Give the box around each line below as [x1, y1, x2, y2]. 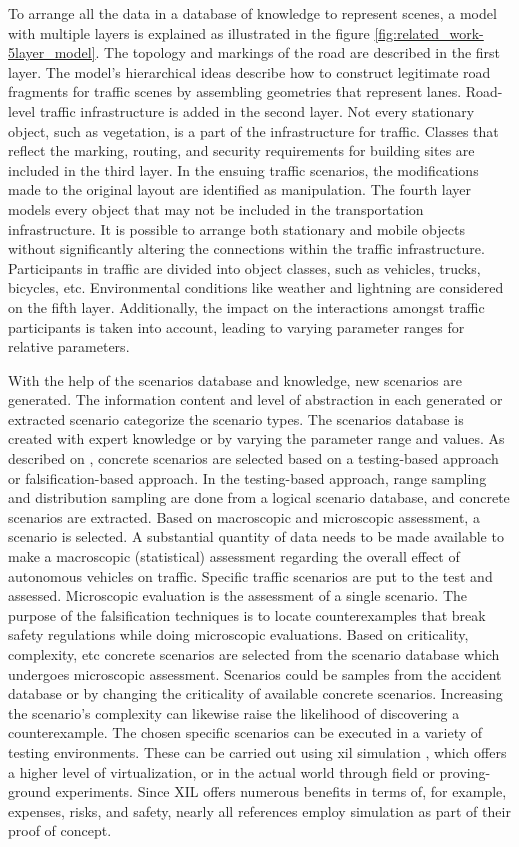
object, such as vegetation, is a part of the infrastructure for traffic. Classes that [8, 120, 499, 141]
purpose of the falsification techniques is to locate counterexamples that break [8, 604, 486, 625]
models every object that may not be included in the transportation [8, 198, 424, 219]
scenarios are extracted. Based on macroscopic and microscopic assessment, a [8, 506, 480, 527]
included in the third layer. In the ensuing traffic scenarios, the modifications [8, 159, 479, 180]
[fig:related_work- [374, 22, 484, 43]
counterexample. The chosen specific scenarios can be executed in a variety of [8, 722, 483, 743]
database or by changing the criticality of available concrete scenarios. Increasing [8, 683, 503, 704]
